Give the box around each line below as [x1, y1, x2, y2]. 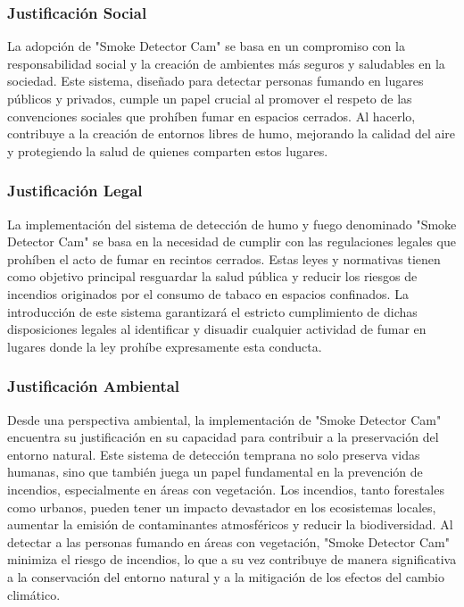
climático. [7, 585, 61, 603]
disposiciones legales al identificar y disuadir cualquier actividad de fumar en [7, 320, 427, 338]
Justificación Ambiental [7, 375, 180, 397]
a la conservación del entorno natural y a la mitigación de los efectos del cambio [7, 567, 444, 586]
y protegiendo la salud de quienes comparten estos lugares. [7, 141, 328, 160]
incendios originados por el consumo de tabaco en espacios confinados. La [7, 284, 409, 303]
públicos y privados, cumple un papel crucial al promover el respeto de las [7, 89, 412, 107]
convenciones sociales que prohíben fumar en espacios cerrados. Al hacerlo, [7, 106, 416, 125]
